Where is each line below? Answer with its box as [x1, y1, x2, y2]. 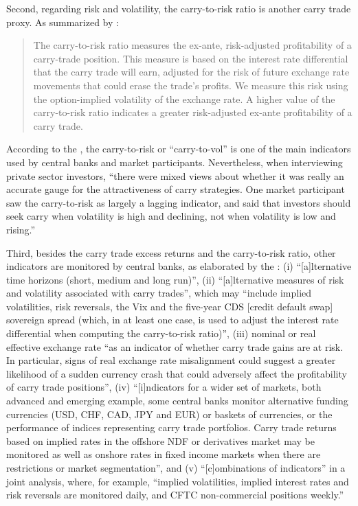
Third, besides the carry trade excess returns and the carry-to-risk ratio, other [6, 245, 336, 260]
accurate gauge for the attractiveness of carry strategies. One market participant [6, 182, 345, 196]
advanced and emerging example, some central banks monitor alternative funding [6, 393, 348, 408]
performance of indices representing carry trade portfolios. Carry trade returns [6, 420, 337, 435]
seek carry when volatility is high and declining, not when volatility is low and [6, 209, 336, 223]
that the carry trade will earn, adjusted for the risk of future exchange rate [33, 65, 350, 79]
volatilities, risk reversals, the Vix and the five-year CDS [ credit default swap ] [6, 299, 333, 313]
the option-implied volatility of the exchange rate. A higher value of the [33, 91, 335, 106]
